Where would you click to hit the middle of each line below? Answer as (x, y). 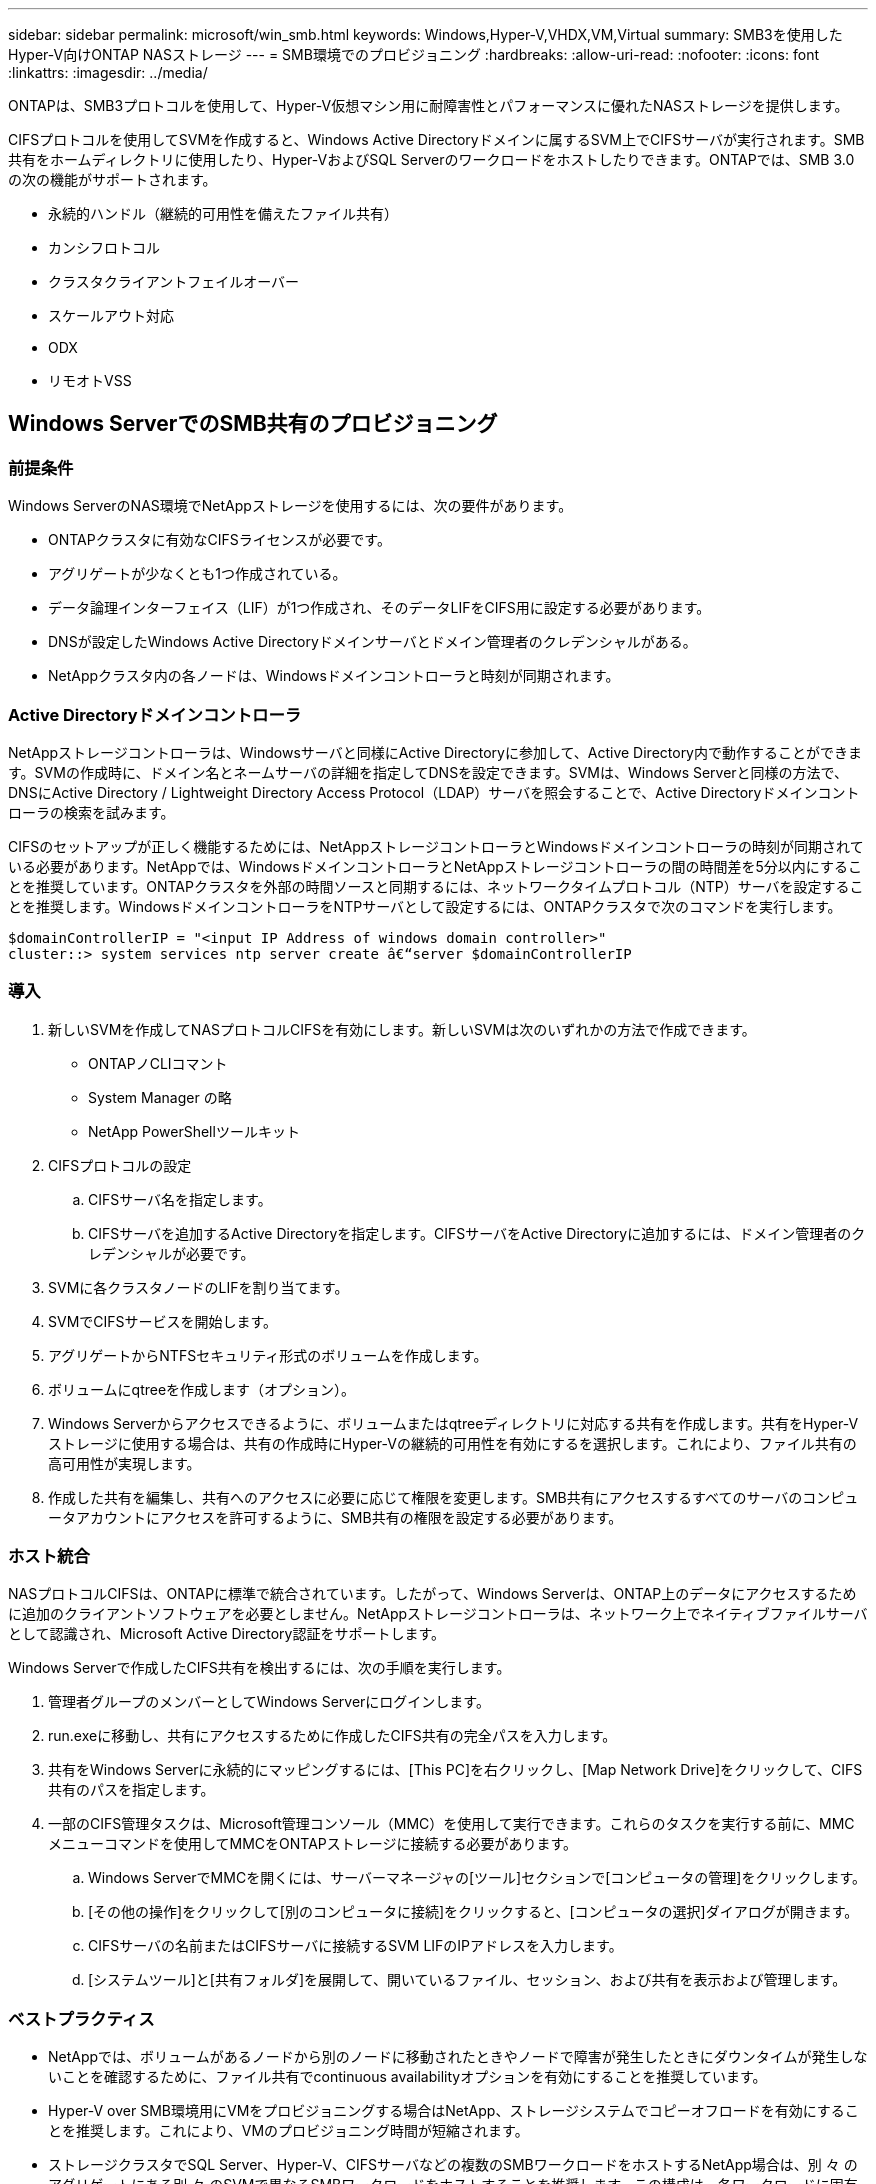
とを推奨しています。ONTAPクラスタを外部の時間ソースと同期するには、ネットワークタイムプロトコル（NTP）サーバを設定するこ (436, 886)
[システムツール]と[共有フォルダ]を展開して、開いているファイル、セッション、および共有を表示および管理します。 (467, 1980)
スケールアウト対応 (111, 315)
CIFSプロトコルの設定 (120, 1165)
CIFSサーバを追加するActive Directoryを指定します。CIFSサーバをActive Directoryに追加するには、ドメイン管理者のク (477, 1233)
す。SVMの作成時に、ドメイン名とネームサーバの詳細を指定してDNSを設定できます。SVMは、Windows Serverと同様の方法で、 (428, 772)
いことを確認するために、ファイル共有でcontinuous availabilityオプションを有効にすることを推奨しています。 (407, 2077)
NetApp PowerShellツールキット (194, 1131)
